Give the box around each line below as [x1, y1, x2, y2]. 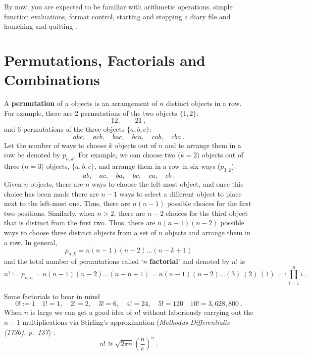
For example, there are [4, 107, 73, 118]
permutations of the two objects [80, 107, 177, 118]
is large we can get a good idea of [30, 307, 132, 317]
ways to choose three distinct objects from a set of [4, 227, 156, 238]
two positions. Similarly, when [4, 207, 95, 218]
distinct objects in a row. [166, 98, 242, 108]
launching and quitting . [4, 21, 77, 31]
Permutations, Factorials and [4, 50, 206, 70]
